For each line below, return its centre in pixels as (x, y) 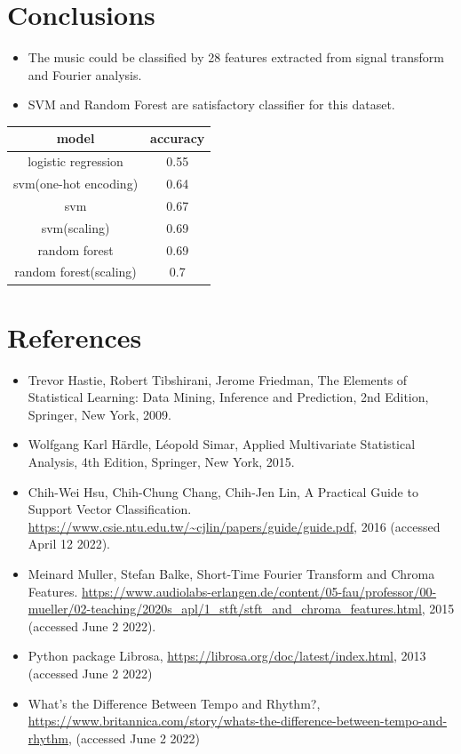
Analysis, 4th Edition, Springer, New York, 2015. (161, 462)
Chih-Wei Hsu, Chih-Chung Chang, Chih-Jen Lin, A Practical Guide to (223, 491)
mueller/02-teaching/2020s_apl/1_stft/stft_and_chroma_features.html (225, 609)
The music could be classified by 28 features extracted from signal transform (236, 57)
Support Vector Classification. (110, 509)
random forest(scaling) (76, 272)
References (75, 337)
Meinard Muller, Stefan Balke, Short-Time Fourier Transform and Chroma (231, 574)
